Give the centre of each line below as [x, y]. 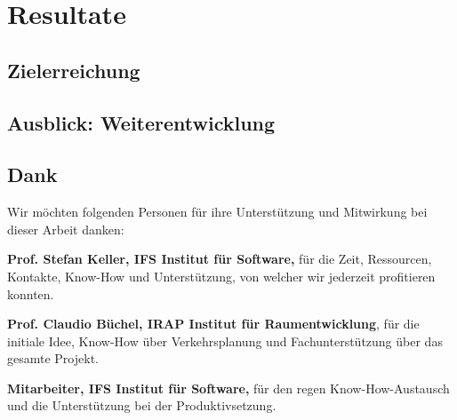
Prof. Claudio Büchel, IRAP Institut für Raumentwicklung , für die [213, 324]
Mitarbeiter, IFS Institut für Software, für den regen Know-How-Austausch [228, 388]
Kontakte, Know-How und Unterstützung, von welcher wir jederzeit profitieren [221, 276]
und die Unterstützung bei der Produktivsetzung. [142, 405]
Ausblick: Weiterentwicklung [141, 122]
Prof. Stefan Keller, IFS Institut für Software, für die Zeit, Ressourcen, [220, 259]
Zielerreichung [74, 70]
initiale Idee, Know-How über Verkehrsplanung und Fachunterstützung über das [225, 341]
